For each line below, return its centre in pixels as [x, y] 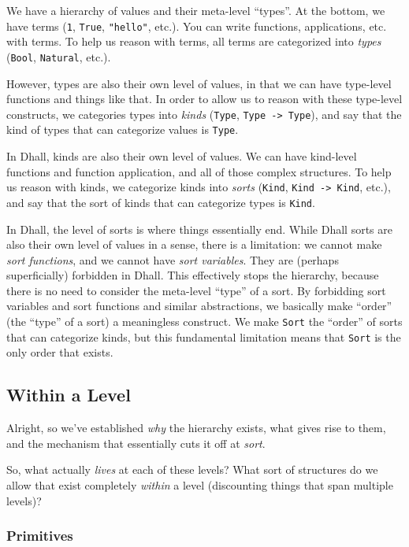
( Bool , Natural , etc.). [59, 56]
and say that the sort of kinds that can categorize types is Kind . [161, 202]
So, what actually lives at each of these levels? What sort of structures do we [192, 469]
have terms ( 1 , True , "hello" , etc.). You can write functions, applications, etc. [197, 26]
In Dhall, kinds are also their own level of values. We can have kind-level [182, 156]
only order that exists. [60, 352]
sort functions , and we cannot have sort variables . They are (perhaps [173, 259]
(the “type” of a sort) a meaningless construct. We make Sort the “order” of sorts [204, 322]
